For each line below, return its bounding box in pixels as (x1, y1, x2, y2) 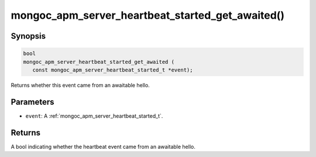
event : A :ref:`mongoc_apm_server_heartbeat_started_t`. (25, 112, 163, 120)
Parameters (11, 97, 54, 107)
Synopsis (11, 31, 46, 41)
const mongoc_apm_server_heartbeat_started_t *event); (32, 66, 193, 73)
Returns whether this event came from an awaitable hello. (11, 81, 150, 88)
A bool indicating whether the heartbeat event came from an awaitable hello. (11, 143, 195, 150)
